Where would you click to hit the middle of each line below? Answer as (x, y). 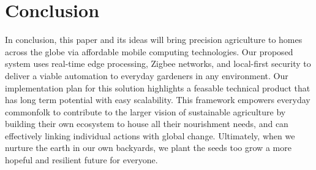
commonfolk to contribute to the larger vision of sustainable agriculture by (145, 111)
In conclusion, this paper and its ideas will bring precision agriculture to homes (154, 40)
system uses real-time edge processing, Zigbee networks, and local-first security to (158, 64)
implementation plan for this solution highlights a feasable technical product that (158, 87)
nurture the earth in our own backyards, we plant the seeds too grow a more (148, 148)
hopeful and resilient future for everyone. (81, 160)
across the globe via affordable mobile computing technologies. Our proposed (149, 51)
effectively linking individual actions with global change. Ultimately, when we (150, 135)
